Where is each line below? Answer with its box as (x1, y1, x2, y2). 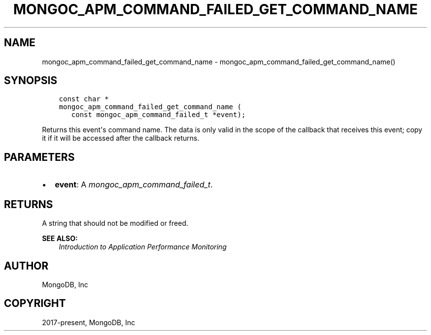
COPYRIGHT (4, 297, 66, 310)
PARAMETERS (4, 151, 75, 163)
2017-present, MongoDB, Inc (42, 318, 135, 327)
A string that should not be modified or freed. (42, 219, 188, 228)
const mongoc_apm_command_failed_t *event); (71, 111, 246, 119)
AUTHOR (4, 259, 49, 272)
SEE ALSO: (42, 234, 78, 243)
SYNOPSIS (4, 74, 58, 87)
